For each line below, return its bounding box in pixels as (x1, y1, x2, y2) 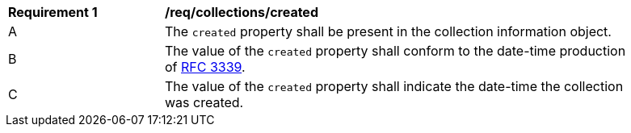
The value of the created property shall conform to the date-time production (165, 43, 626, 59)
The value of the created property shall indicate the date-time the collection (165, 78, 624, 94)
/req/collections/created (165, 4, 318, 20)
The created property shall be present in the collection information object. (165, 23, 612, 39)
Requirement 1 (8, 4, 98, 20)
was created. (165, 94, 244, 110)
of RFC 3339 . (165, 59, 246, 75)
